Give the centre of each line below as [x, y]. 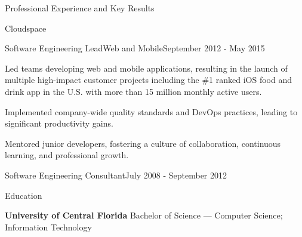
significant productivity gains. [59, 123]
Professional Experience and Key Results [80, 8]
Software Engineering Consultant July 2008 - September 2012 [116, 175]
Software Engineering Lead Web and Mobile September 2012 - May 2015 [135, 48]
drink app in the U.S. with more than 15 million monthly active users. [133, 91]
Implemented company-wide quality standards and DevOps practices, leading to [151, 111]
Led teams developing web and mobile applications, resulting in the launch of [146, 68]
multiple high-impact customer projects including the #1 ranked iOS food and [148, 80]
